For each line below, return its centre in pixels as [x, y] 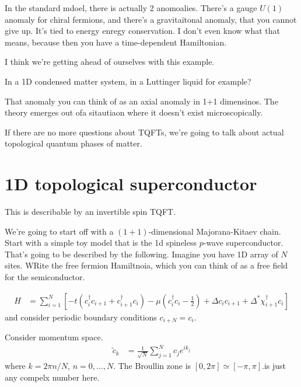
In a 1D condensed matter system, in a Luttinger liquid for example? [128, 81]
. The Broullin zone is [152, 366]
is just [275, 366]
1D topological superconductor [131, 184]
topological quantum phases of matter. [73, 143]
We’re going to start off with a [59, 231]
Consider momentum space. [54, 337]
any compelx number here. [52, 377]
